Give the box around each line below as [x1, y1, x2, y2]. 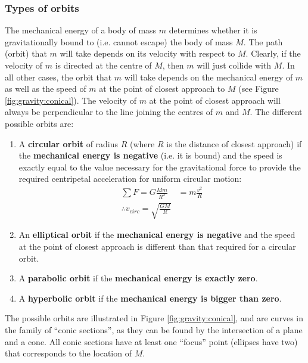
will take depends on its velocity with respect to [60, 47, 235, 60]
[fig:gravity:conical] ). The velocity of [5, 94, 136, 106]
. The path [243, 35, 283, 48]
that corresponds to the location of [5, 347, 132, 359]
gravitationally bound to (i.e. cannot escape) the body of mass [5, 35, 233, 48]
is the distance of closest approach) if [166, 137, 302, 150]
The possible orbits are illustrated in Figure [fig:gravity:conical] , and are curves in [5, 312, 304, 324]
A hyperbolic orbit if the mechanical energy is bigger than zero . [18, 291, 282, 304]
